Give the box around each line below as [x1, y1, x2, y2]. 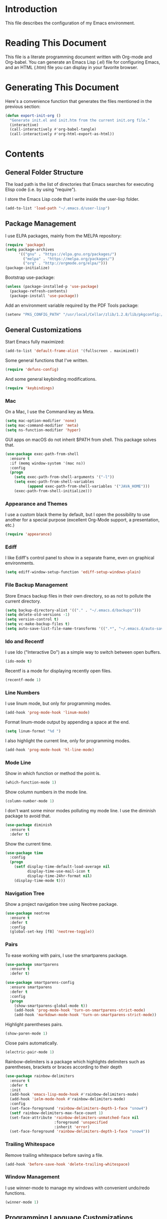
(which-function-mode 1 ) [5, 780, 57, 785]
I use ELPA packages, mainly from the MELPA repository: [5, 233, 122, 239]
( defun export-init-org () [5, 113, 61, 118]
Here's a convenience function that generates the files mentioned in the [5, 98, 153, 104]
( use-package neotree [5, 911, 50, 916]
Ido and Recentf [5, 638, 44, 645]
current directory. [5, 598, 41, 604]
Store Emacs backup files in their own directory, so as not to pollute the [5, 593, 152, 599]
